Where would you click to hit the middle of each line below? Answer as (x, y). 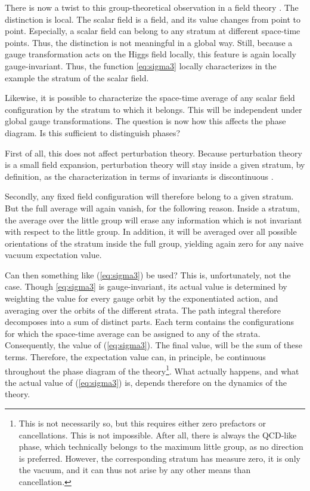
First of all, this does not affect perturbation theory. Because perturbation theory (154, 153)
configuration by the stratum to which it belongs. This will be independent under (154, 109)
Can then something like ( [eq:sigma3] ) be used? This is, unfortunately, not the (148, 274)
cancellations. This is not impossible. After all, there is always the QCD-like (158, 435)
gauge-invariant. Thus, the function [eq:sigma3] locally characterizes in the (141, 65)
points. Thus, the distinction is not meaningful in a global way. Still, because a (149, 42)
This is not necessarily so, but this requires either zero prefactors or (142, 423)
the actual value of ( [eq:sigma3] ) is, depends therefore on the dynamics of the (146, 382)
